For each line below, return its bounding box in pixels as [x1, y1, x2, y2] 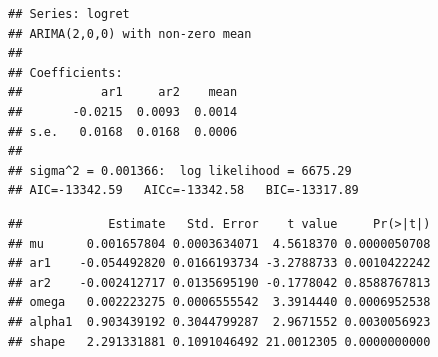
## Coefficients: [8, 65, 123, 80]
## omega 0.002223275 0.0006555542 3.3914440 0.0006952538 [8, 295, 431, 310]
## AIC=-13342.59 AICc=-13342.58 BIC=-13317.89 [8, 183, 359, 198]
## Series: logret [8, 7, 130, 21]
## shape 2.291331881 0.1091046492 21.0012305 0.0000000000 [8, 334, 431, 349]
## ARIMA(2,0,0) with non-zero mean [8, 26, 252, 41]
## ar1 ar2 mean [8, 85, 238, 100]
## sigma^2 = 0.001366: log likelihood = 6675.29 [8, 163, 352, 178]
